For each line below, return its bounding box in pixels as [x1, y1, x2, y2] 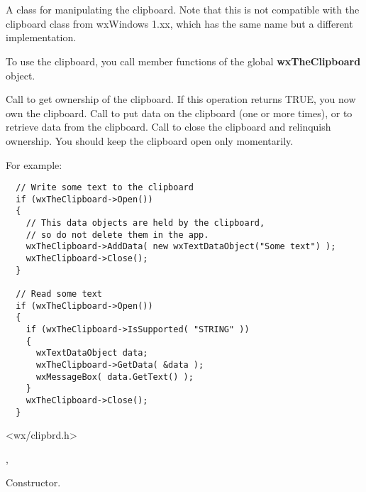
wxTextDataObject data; [35, 348, 148, 359]
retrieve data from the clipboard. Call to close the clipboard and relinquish [6, 119, 331, 134]
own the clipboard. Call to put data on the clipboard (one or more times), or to [6, 105, 353, 120]
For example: [6, 157, 62, 172]
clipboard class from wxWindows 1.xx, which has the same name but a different [6, 16, 353, 31]
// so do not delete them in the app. [26, 229, 209, 240]
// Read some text [16, 289, 103, 300]
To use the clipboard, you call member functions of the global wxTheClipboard [6, 53, 361, 68]
